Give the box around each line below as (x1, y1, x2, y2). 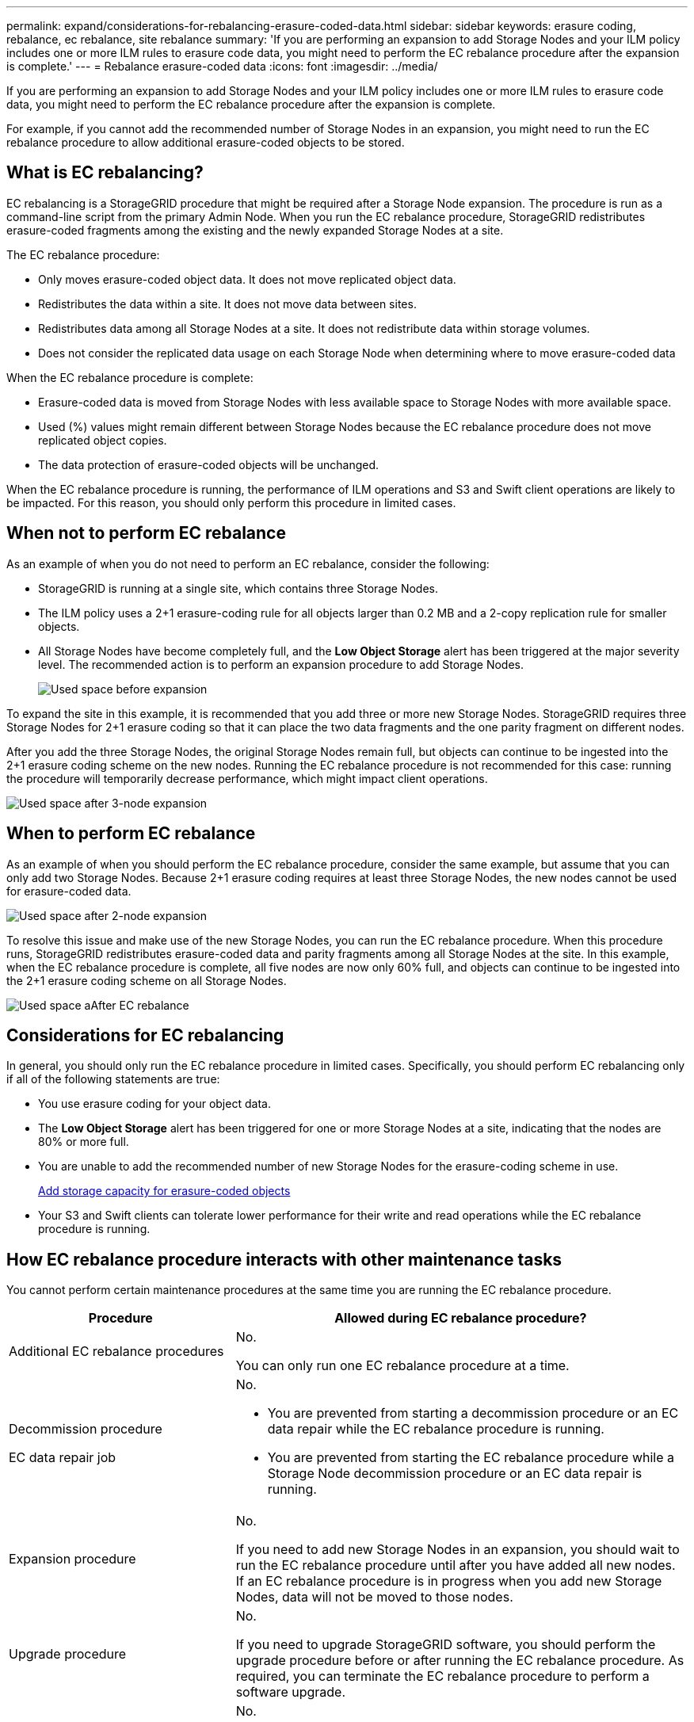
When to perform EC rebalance (6, 823, 256, 844)
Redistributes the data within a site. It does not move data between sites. (38, 296, 417, 311)
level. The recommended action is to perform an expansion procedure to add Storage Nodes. (38, 657, 524, 671)
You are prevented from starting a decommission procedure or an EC (267, 1405, 679, 1422)
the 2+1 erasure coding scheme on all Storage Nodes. (6, 973, 287, 987)
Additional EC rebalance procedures (9, 1343, 224, 1360)
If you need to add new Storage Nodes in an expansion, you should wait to (235, 1541, 680, 1558)
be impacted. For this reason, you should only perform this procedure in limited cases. (6, 495, 456, 510)
